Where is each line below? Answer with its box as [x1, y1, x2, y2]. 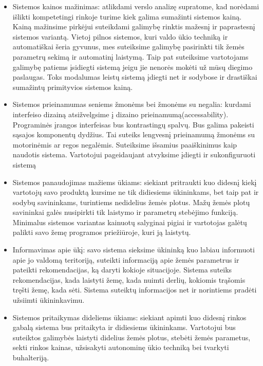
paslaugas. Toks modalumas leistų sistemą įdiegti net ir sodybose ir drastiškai [12, 71, 257, 82]
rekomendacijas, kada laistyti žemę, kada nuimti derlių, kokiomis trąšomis [12, 274, 246, 285]
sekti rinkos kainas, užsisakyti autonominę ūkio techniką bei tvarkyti [12, 342, 229, 353]
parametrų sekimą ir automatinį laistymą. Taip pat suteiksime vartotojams [12, 51, 249, 62]
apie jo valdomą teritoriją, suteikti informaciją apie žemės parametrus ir [12, 254, 239, 265]
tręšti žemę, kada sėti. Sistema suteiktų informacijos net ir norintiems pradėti [12, 284, 257, 295]
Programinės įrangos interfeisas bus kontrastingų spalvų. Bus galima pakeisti [12, 119, 254, 130]
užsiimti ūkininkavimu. [12, 295, 85, 305]
